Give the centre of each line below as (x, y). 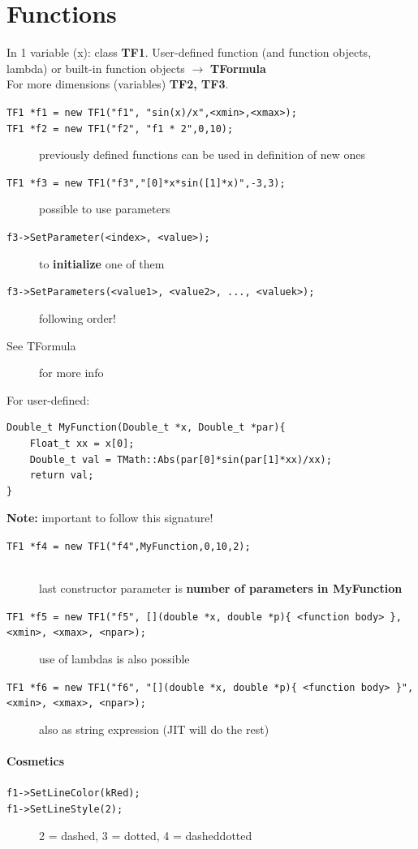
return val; (62, 476)
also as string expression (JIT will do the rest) (154, 729)
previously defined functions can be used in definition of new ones (203, 154)
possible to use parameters (105, 209)
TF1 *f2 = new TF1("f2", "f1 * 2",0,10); (120, 129)
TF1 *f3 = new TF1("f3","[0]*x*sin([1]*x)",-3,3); (146, 183)
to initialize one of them (102, 263)
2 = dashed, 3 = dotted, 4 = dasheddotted (146, 835)
